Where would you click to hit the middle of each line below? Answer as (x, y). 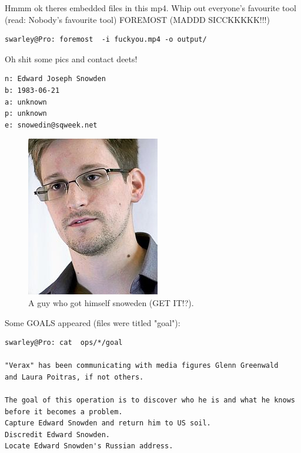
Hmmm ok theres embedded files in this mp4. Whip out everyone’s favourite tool (150, 8)
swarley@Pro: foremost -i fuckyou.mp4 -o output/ (106, 40)
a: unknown (26, 102)
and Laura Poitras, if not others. (74, 377)
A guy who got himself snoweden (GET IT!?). (111, 302)
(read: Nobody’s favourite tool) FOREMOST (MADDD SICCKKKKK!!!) (137, 19)
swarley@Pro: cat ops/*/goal (64, 343)
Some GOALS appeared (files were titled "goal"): (93, 322)
